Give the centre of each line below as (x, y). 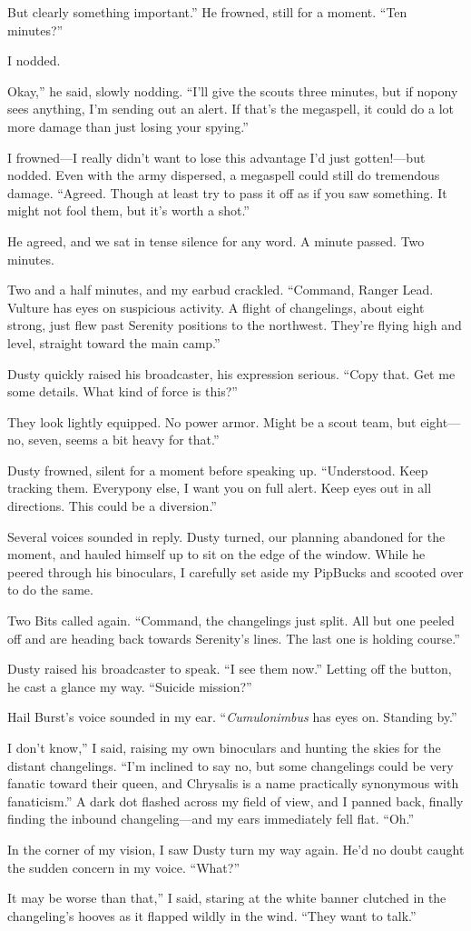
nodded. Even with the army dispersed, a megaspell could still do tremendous (224, 175)
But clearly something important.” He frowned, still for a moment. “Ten (207, 12)
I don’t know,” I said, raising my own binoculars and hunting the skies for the (224, 747)
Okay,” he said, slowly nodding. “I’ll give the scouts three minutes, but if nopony (233, 90)
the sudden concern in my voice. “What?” (123, 867)
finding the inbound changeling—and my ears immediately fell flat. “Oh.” (211, 819)
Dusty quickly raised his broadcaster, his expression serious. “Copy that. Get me (231, 373)
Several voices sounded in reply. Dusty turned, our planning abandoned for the (226, 536)
